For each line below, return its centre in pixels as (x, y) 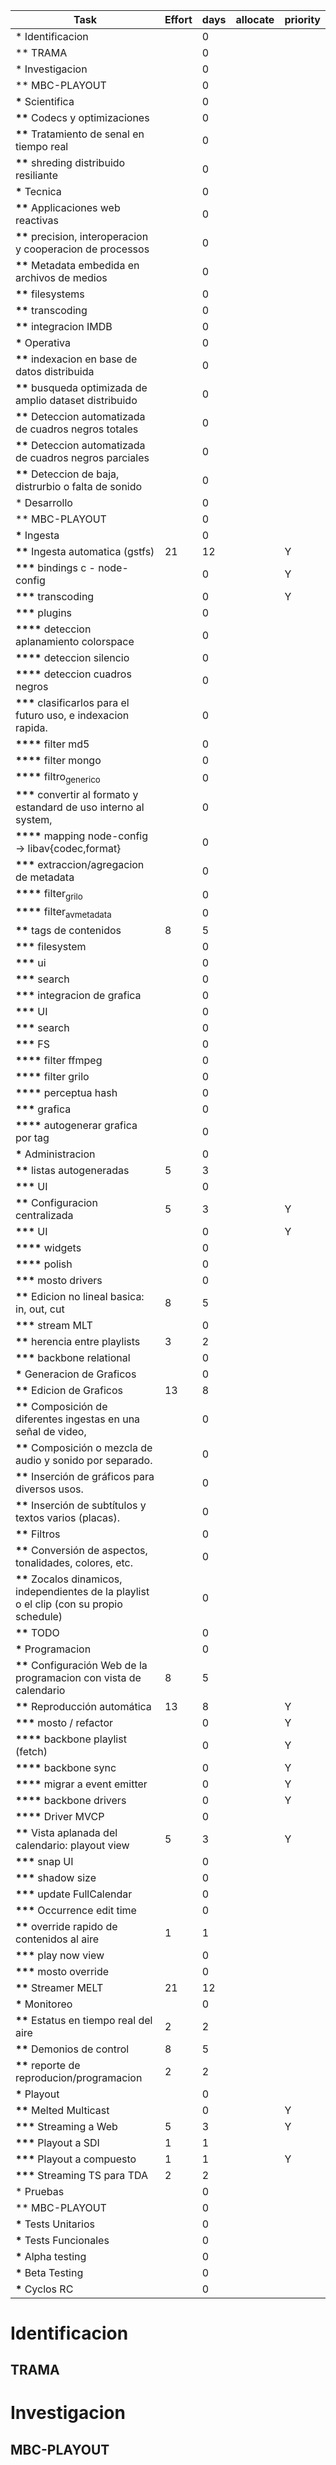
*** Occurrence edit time (76, 1910)
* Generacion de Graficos (76, 1374)
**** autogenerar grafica (76, 1125)
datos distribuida (55, 371)
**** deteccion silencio (72, 657)
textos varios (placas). (67, 1517)
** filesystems (50, 294)
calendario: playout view (72, 1845)
